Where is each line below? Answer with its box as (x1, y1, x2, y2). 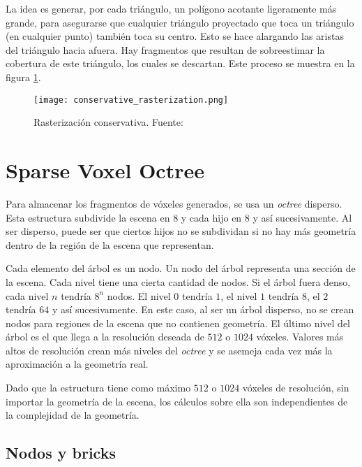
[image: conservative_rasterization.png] (33, 94, 229, 105)
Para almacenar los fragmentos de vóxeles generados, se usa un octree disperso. (6, 196, 342, 210)
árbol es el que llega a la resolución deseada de (6, 329, 204, 344)
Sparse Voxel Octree (6, 156, 204, 184)
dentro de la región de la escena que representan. (6, 237, 214, 252)
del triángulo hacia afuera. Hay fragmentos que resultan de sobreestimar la (6, 42, 325, 57)
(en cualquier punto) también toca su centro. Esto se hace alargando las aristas (6, 29, 344, 43)
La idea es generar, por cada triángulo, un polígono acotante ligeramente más (6, 1, 337, 15)
